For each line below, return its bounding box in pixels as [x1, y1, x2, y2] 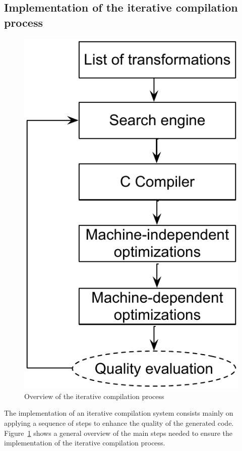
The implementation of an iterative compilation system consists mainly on [4, 408, 233, 418]
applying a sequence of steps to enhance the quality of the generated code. [4, 418, 234, 428]
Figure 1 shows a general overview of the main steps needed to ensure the [4, 427, 232, 438]
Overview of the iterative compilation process [24, 390, 164, 401]
